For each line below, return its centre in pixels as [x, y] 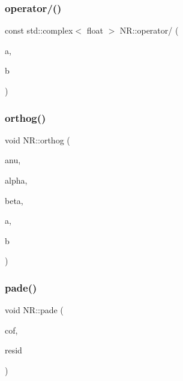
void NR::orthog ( [37, 139]
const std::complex [39, 30]
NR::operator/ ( [149, 30]
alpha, [16, 180]
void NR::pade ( [34, 310]
